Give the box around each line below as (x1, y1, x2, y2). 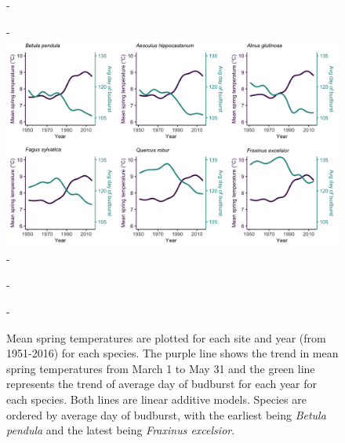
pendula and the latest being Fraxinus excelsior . (6, 422, 235, 438)
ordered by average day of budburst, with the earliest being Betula (6, 406, 326, 423)
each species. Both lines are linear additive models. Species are (6, 390, 307, 407)
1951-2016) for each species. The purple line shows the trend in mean (6, 345, 339, 361)
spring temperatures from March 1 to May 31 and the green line (6, 360, 315, 376)
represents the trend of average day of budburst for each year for (6, 375, 318, 392)
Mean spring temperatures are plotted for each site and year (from (6, 329, 326, 346)
